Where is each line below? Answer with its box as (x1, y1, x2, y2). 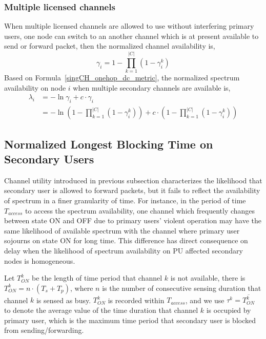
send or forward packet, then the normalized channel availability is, (4, 40, 215, 51)
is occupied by (206, 305, 251, 315)
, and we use (185, 294, 224, 305)
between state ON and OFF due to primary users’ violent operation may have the (4, 215, 262, 226)
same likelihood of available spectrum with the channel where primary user (4, 225, 240, 236)
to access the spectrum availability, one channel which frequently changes (25, 205, 255, 216)
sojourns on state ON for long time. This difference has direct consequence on (4, 235, 248, 246)
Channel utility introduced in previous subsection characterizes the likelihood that (4, 175, 262, 185)
